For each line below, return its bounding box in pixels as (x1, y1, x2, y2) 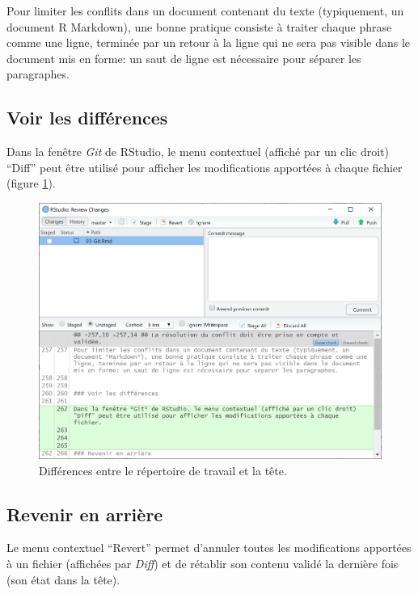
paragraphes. (6, 65, 70, 82)
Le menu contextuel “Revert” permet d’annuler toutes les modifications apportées (6, 539, 412, 556)
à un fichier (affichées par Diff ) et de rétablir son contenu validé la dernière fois (6, 555, 399, 571)
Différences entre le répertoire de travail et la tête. (39, 461, 287, 478)
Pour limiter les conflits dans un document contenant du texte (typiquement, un (6, 2, 404, 19)
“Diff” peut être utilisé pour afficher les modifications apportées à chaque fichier (6, 158, 403, 175)
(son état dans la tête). (6, 571, 120, 588)
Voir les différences (6, 105, 168, 130)
